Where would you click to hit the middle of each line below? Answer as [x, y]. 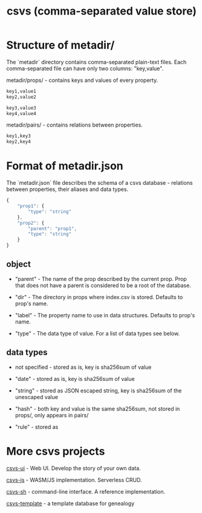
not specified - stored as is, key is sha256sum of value [83, 367]
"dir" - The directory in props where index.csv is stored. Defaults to [99, 297]
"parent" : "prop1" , [53, 228]
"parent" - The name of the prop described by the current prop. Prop [101, 279]
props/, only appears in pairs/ [52, 415]
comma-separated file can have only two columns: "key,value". [85, 68]
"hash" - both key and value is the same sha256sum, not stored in [97, 409]
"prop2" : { [31, 223]
